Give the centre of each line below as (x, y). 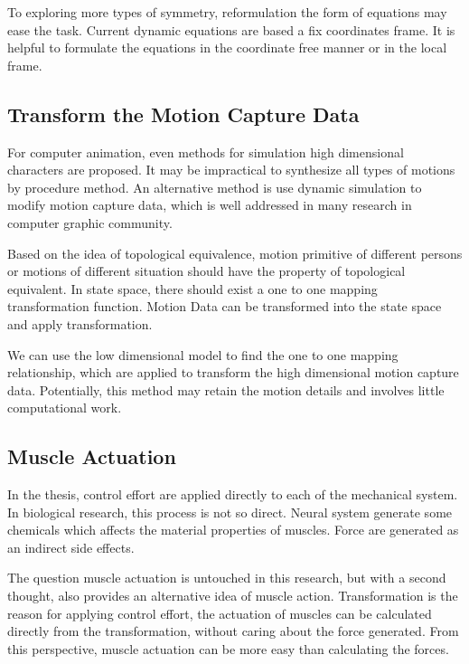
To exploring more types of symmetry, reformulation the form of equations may (227, 12)
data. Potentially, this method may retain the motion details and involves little (226, 389)
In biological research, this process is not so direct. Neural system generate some (230, 512)
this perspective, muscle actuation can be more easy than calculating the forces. (228, 648)
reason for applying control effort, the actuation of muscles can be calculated (220, 613)
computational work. (65, 408)
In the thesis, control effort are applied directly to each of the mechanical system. (233, 494)
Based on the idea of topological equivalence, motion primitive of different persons (235, 253)
